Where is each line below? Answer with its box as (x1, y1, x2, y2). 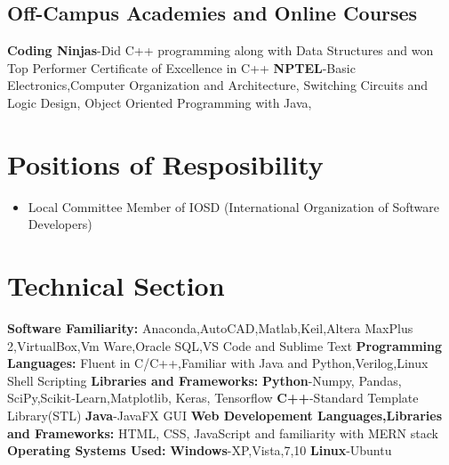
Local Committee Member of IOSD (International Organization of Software (28, 197, 439, 216)
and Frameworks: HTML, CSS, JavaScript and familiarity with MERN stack (7, 423, 438, 442)
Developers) (28, 215, 92, 233)
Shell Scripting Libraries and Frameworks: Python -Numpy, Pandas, (7, 371, 402, 389)
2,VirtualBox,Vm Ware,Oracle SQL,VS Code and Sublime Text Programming (7, 336, 443, 355)
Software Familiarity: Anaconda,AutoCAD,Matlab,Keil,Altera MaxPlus (7, 319, 413, 338)
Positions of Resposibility (7, 145, 324, 182)
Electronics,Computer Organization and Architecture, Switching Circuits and (7, 76, 429, 94)
